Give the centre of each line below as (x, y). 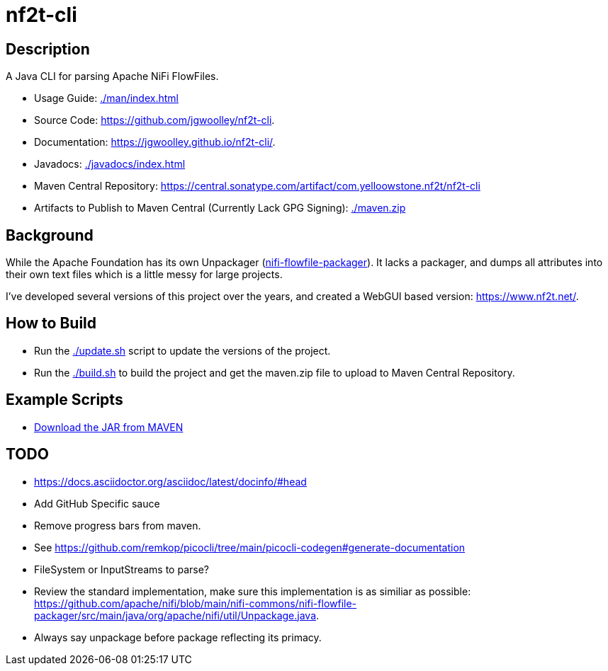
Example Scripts (64, 400)
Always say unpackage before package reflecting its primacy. (178, 637)
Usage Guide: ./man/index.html (106, 98)
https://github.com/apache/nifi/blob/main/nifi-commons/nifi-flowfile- (196, 603)
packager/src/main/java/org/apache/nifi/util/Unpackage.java (175, 615)
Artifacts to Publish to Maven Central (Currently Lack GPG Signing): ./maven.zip (220, 208)
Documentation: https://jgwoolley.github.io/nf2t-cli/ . (155, 142)
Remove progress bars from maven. (118, 525)
